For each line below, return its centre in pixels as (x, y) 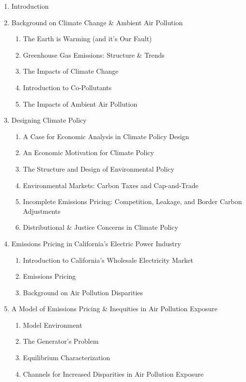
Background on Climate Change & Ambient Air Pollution (97, 22)
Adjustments (42, 211)
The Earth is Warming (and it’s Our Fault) (87, 39)
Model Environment (53, 325)
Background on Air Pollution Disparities (83, 292)
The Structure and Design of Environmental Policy (99, 168)
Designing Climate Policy (49, 120)
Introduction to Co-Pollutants (67, 87)
